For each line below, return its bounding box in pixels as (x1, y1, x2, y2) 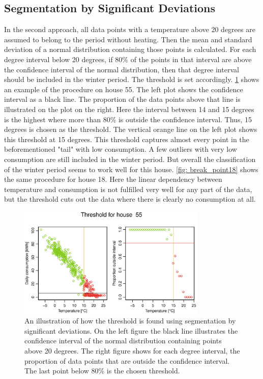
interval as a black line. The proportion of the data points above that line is (4, 94, 241, 104)
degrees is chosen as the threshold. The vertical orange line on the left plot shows (4, 124, 257, 134)
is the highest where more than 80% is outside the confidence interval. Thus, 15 (4, 114, 252, 124)
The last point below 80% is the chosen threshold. (24, 365, 180, 376)
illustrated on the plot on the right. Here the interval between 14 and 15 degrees (4, 103, 254, 114)
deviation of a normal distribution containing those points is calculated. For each (4, 44, 256, 55)
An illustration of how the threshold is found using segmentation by (24, 315, 236, 326)
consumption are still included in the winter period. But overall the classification (4, 153, 256, 164)
